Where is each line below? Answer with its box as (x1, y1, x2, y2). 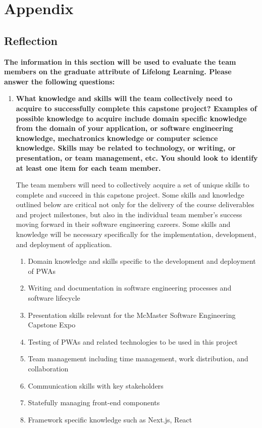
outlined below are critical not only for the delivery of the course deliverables (16, 199, 254, 210)
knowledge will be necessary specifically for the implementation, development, (16, 229, 256, 240)
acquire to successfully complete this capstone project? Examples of (16, 103, 257, 113)
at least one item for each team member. (16, 162, 161, 173)
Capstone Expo (28, 319, 76, 330)
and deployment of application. (16, 239, 112, 249)
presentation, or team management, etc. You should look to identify (16, 152, 258, 163)
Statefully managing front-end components (28, 397, 160, 408)
